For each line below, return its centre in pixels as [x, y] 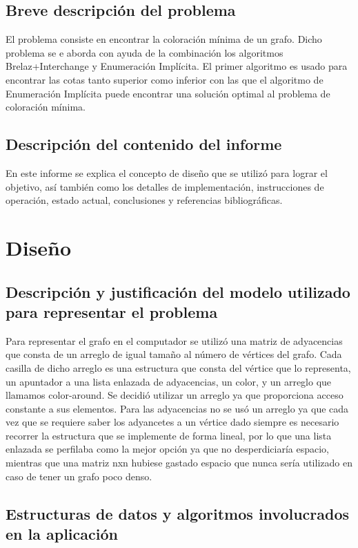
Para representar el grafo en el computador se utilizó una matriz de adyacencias [174, 340]
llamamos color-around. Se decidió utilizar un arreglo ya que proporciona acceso [175, 395]
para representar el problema [112, 311]
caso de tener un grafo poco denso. [79, 476]
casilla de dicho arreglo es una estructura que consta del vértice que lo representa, [178, 367]
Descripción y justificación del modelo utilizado [178, 291]
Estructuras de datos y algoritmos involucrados [178, 513]
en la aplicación [62, 534]
